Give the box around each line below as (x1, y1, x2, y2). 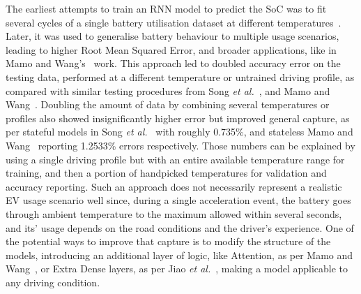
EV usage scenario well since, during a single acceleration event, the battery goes (6, 193, 351, 207)
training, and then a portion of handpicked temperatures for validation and (6, 166, 327, 180)
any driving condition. (6, 274, 100, 289)
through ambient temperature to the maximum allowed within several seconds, (6, 206, 342, 221)
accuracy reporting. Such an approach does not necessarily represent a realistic (6, 179, 342, 193)
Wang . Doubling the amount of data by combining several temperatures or (6, 97, 330, 112)
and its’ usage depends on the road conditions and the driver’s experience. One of (6, 220, 354, 235)
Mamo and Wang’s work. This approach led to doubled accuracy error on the (6, 56, 341, 71)
